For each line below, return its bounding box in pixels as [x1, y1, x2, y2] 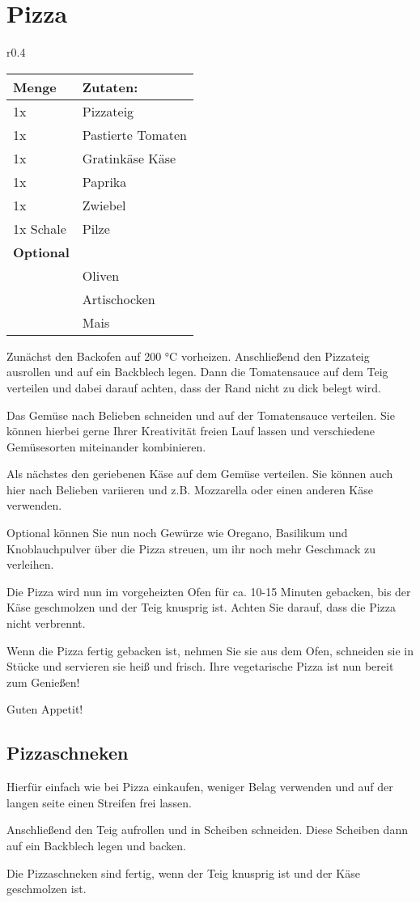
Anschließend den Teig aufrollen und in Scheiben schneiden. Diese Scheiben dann [6, 821, 408, 838]
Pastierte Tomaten [82, 125, 188, 144]
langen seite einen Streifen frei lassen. [6, 794, 192, 811]
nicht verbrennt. [6, 615, 86, 632]
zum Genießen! [6, 673, 80, 690]
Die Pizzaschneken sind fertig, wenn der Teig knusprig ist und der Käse [6, 864, 360, 881]
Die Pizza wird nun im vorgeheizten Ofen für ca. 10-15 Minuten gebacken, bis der [6, 582, 411, 599]
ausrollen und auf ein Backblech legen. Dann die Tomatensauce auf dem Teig [6, 363, 388, 380]
